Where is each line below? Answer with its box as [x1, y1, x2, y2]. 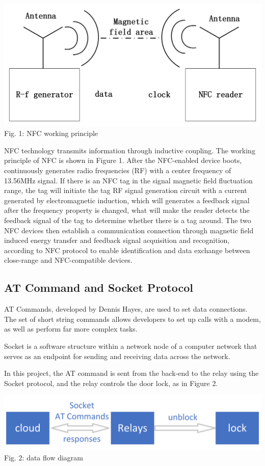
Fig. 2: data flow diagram [4, 452, 84, 463]
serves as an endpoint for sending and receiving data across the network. [4, 350, 230, 361]
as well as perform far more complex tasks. [4, 323, 138, 334]
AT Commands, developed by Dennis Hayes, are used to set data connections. [4, 304, 248, 314]
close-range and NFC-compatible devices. [4, 255, 132, 265]
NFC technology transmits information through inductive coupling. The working [4, 145, 255, 155]
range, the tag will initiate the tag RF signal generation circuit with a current [4, 185, 247, 196]
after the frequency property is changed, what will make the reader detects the [4, 205, 250, 215]
